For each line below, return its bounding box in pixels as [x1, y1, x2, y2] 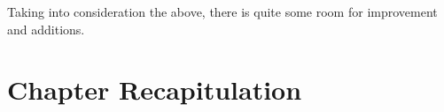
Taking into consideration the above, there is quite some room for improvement [7, 3, 438, 20]
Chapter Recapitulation [7, 71, 302, 108]
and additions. [7, 19, 85, 38]
